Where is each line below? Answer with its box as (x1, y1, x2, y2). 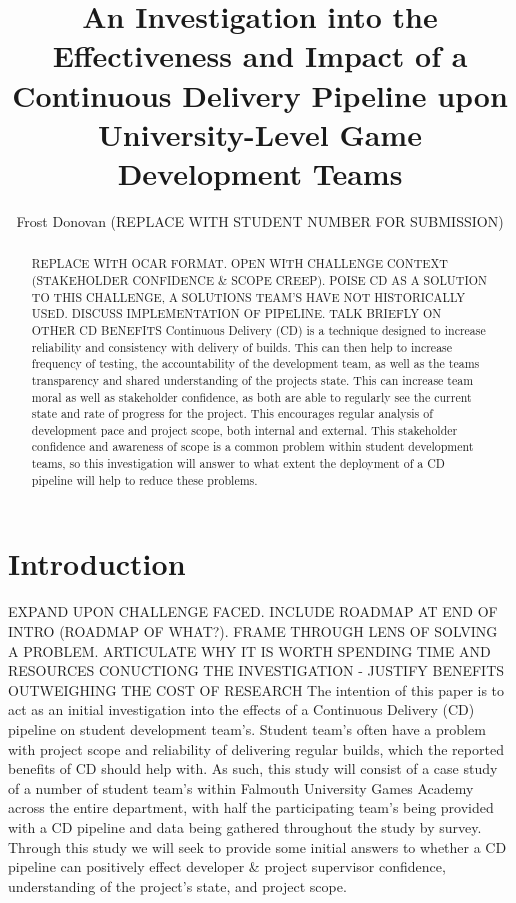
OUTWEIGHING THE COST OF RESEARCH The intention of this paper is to (8, 679, 505, 700)
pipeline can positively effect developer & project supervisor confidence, (8, 856, 446, 877)
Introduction (8, 543, 186, 584)
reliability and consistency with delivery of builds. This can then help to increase (31, 338, 453, 355)
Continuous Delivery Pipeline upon (12, 74, 508, 115)
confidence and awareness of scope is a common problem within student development (31, 438, 474, 455)
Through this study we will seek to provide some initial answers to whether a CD (8, 836, 507, 857)
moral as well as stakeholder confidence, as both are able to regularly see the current (31, 388, 472, 405)
